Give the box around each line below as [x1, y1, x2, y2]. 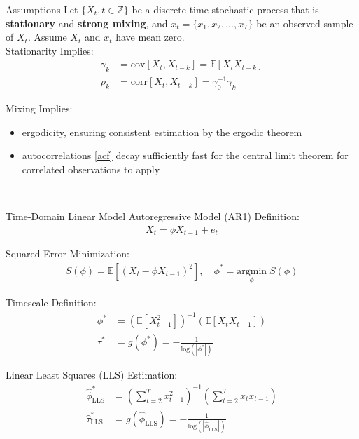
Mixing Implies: [6, 101, 73, 116]
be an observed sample [256, 15, 353, 30]
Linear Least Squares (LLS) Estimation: [6, 367, 178, 382]
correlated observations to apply [22, 161, 160, 176]
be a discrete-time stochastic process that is [132, 2, 319, 16]
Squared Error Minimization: [6, 246, 129, 261]
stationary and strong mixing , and [6, 15, 168, 30]
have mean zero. [115, 29, 185, 44]
